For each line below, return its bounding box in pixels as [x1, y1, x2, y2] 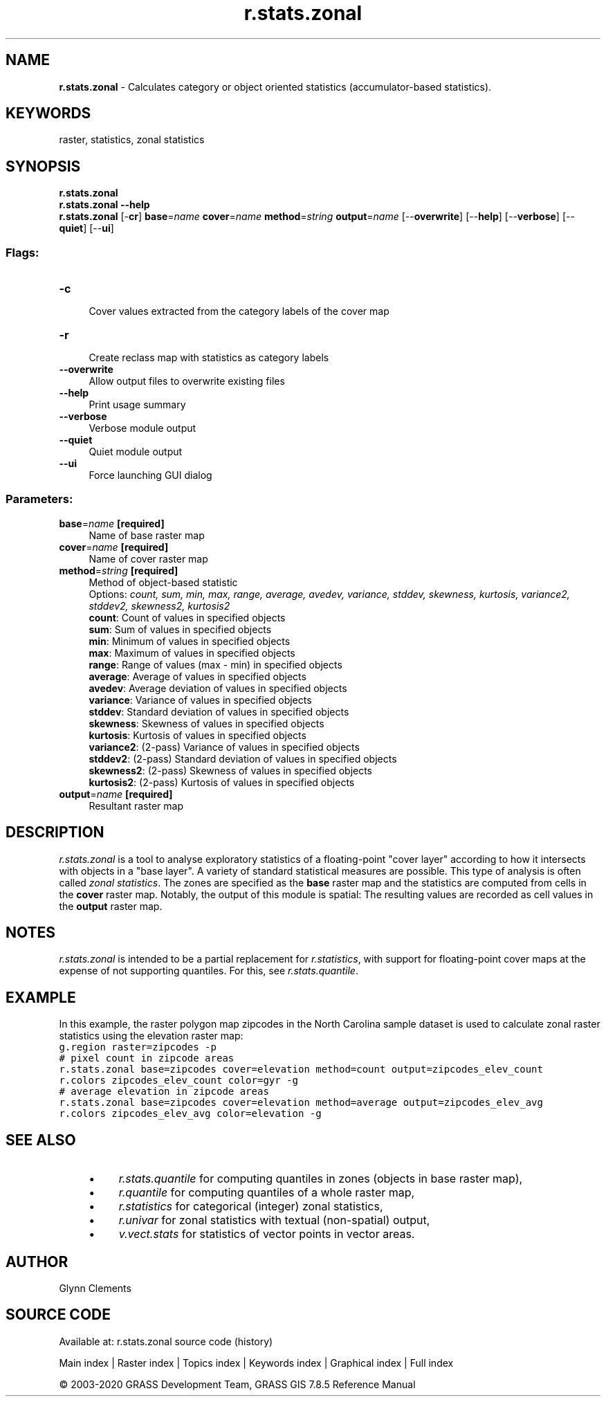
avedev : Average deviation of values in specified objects [89, 682, 347, 694]
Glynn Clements [59, 1282, 131, 1294]
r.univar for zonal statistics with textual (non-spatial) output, [118, 1213, 430, 1228]
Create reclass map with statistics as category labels [89, 352, 329, 364]
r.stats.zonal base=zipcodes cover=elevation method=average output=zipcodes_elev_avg [59, 1097, 543, 1109]
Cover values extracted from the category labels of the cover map [89, 305, 389, 318]
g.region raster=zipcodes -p [59, 1041, 217, 1053]
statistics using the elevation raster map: [59, 1030, 244, 1042]
